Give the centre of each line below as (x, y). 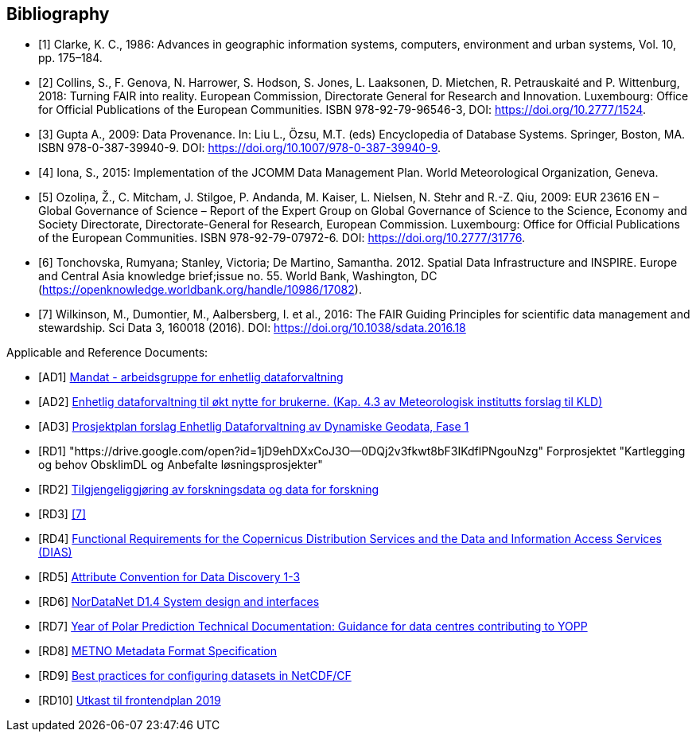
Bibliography (58, 14)
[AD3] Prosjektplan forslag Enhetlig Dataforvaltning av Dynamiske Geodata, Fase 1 (254, 427)
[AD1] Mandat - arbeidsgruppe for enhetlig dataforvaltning (191, 377)
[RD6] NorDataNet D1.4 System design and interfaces (179, 602)
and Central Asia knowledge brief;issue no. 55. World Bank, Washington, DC (238, 276)
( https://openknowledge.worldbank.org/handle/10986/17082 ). (200, 290)
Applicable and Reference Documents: (107, 353)
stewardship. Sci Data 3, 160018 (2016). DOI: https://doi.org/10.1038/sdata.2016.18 (252, 328)
